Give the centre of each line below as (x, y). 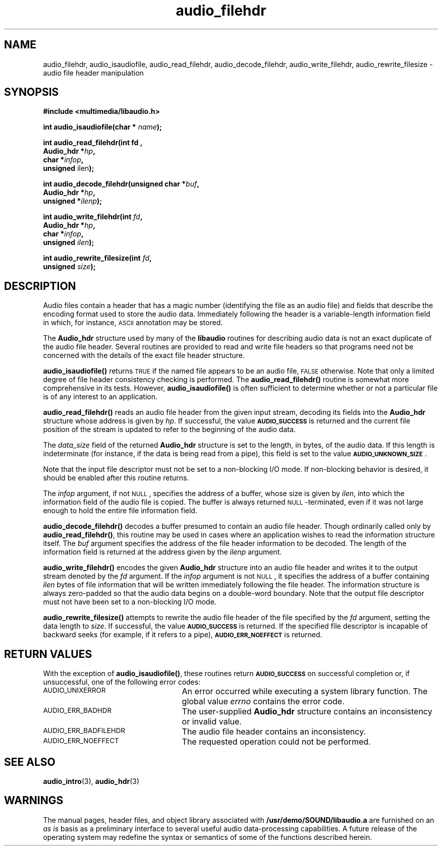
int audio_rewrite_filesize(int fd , (97, 258)
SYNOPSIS (32, 92)
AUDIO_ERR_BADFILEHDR (84, 731)
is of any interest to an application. (100, 397)
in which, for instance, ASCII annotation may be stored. (133, 323)
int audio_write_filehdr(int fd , (93, 217)
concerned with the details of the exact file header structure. (144, 355)
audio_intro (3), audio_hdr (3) (91, 781)
